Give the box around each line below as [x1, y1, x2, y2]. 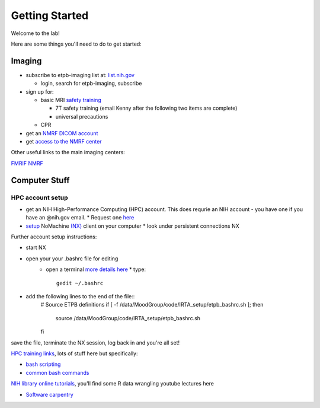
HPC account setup [11, 193, 68, 202]
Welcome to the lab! [11, 30, 60, 37]
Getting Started [11, 9, 89, 22]
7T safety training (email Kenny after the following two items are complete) [55, 104, 238, 112]
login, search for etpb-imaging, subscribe [40, 80, 142, 87]
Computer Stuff [11, 175, 70, 185]
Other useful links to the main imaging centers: [11, 149, 126, 156]
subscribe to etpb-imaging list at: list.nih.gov [25, 71, 135, 78]
